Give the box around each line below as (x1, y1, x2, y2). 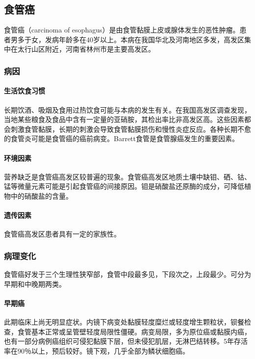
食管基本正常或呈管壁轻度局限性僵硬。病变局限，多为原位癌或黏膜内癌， (17, 326, 251, 336)
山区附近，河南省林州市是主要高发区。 (31, 44, 155, 54)
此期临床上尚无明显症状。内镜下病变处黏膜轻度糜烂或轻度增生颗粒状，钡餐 (4, 317, 244, 327)
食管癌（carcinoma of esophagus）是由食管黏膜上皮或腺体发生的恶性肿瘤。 (4, 25, 240, 35)
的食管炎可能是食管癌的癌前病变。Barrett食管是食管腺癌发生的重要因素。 (4, 133, 239, 144)
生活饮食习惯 (4, 86, 45, 96)
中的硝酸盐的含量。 (10, 190, 73, 201)
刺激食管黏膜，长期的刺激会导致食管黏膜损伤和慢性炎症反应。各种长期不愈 (10, 123, 251, 134)
